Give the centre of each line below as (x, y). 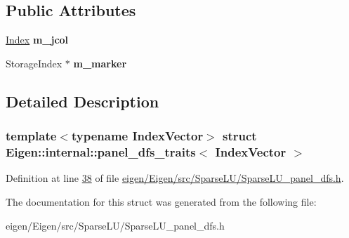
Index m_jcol (37, 40)
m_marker (100, 63)
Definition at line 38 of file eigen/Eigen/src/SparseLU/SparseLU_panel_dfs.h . (175, 178)
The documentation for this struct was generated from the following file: (161, 201)
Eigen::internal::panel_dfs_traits (101, 152)
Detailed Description (83, 101)
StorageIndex (34, 63)
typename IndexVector (137, 136)
